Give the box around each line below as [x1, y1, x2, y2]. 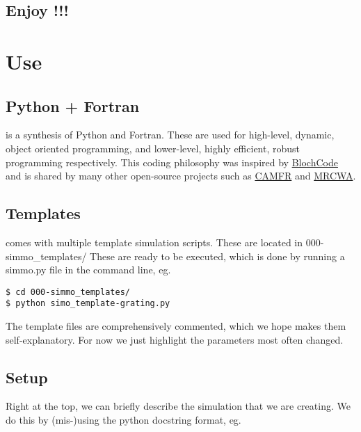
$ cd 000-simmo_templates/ [6, 287, 130, 297]
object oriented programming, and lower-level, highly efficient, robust [6, 141, 300, 155]
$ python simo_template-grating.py [6, 298, 170, 309]
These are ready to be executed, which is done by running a [90, 248, 345, 263]
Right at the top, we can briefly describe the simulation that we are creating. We [6, 399, 351, 413]
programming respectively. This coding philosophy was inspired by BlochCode [6, 154, 338, 169]
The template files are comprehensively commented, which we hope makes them [6, 319, 346, 333]
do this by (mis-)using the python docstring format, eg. [6, 413, 241, 427]
